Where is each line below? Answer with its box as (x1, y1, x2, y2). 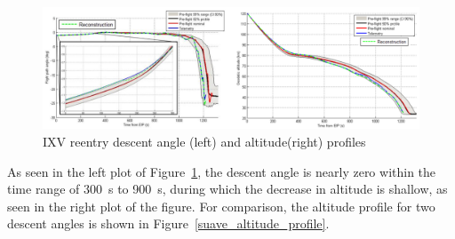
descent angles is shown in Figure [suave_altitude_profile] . (7, 214, 330, 233)
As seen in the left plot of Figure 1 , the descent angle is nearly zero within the (7, 162, 436, 180)
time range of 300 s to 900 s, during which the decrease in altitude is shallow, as (7, 179, 448, 198)
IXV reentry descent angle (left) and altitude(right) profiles (43, 132, 366, 151)
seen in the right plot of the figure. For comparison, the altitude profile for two (7, 196, 435, 215)
